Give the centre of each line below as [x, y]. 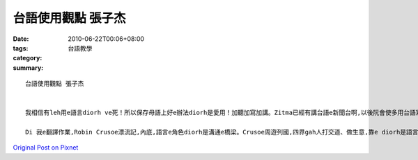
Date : [21, 39]
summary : [28, 68]
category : [28, 58]
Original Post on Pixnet [46, 148]
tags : [21, 48]
